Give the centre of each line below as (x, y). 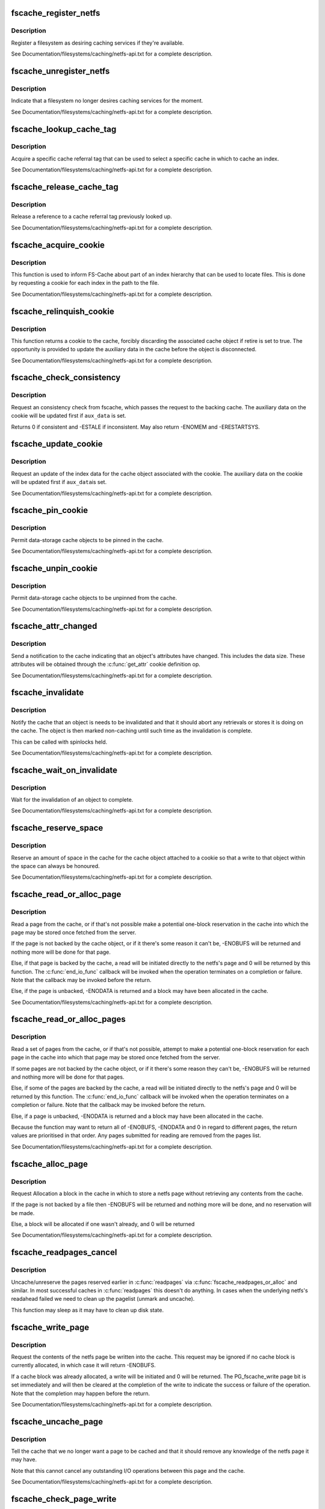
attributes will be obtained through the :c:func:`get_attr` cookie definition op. (106, 665)
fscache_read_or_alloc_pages (68, 1019)
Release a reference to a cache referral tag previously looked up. (91, 217)
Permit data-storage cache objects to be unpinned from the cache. (94, 598)
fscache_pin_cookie (50, 510)
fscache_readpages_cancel (64, 1252)
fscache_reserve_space (57, 828)
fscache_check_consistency (66, 378)
